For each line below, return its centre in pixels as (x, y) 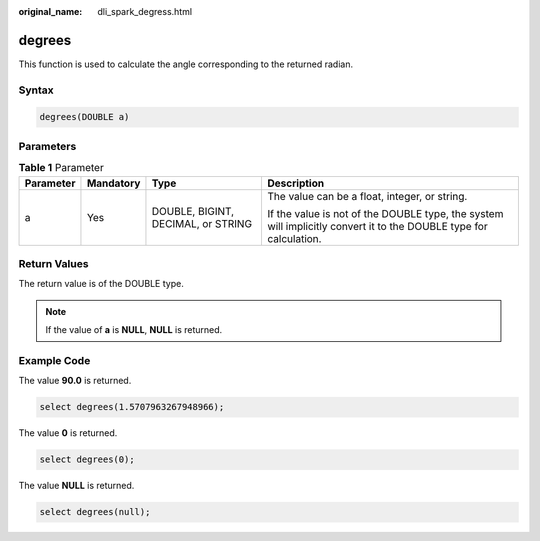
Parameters (47, 146)
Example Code (54, 360)
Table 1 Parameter (61, 168)
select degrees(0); (87, 459)
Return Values (53, 263)
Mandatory (113, 183)
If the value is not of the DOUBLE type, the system (385, 213)
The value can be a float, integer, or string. (367, 196)
